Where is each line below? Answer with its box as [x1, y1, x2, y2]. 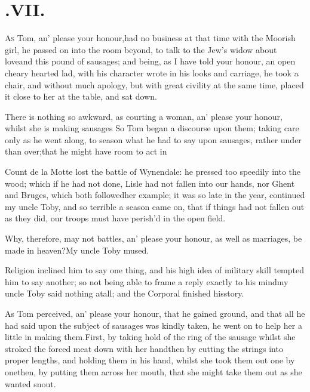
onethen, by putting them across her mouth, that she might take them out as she [5, 365, 302, 378]
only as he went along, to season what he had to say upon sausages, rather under [5, 133, 302, 146]
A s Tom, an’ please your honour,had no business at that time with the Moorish [5, 32, 296, 44]
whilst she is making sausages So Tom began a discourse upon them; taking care [5, 122, 299, 134]
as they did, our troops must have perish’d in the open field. [5, 212, 226, 224]
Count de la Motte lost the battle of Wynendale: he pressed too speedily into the [5, 165, 301, 178]
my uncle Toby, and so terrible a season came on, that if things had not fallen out [5, 200, 305, 212]
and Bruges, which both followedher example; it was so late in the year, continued [5, 189, 305, 201]
